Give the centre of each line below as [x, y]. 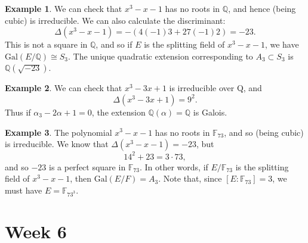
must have [24, 190]
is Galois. [210, 112]
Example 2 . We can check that [64, 88]
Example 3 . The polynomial [58, 132]
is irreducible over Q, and [215, 88]
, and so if [114, 44]
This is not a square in [46, 44]
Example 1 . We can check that [64, 8]
